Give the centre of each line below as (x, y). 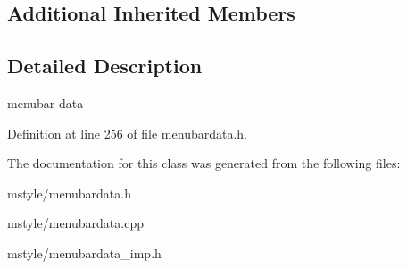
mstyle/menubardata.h (69, 193)
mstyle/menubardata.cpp (75, 223)
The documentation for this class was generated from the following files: (204, 163)
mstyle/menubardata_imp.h (84, 252)
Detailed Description (105, 66)
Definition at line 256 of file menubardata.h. (127, 133)
